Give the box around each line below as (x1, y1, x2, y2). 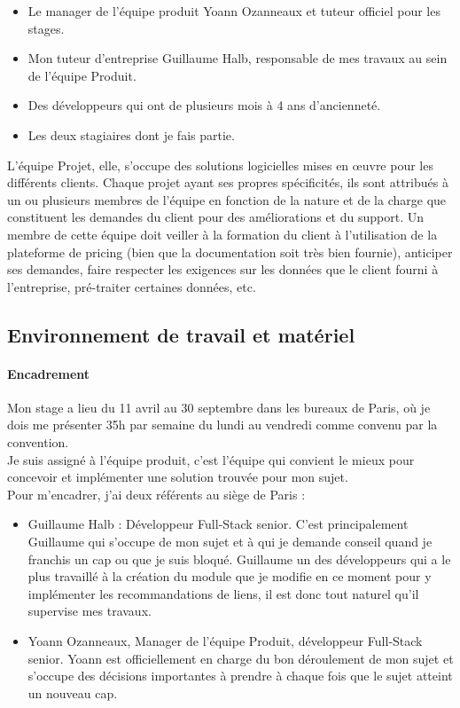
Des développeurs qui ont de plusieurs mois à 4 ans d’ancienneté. (27, 96, 381, 114)
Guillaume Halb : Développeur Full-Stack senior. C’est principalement (27, 515, 409, 533)
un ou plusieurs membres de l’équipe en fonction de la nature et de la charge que (7, 190, 447, 208)
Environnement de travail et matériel (7, 320, 355, 348)
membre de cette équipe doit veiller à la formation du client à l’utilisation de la (7, 224, 438, 243)
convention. (7, 433, 69, 452)
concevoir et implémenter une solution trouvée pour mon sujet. (7, 468, 348, 486)
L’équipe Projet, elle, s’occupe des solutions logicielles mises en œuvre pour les (7, 155, 433, 174)
